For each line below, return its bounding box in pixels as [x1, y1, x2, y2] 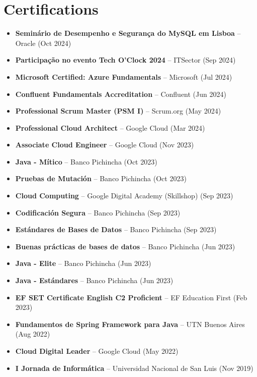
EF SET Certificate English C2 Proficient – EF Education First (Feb [15, 292, 247, 302]
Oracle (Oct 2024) [15, 37, 71, 48]
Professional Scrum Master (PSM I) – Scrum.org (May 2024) [15, 105, 221, 116]
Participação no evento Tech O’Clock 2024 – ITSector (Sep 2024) [15, 55, 236, 65]
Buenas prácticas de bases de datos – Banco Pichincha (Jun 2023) [15, 241, 235, 251]
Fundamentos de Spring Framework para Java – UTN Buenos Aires [15, 318, 245, 329]
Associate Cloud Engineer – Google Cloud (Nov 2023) [15, 139, 194, 150]
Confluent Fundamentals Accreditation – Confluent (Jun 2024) [15, 88, 226, 99]
